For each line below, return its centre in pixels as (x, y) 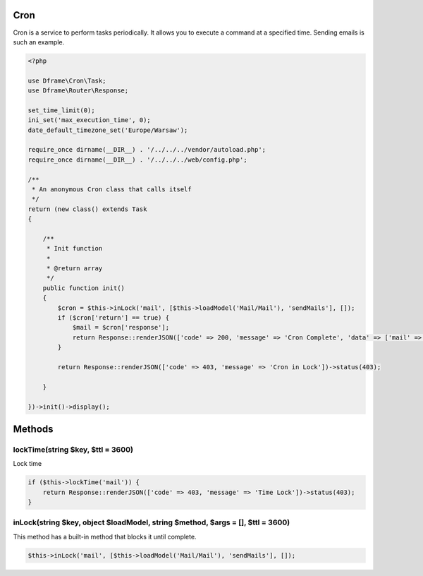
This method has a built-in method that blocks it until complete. (105, 536)
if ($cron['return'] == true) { (113, 318)
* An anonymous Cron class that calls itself (112, 189)
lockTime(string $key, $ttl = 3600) (73, 450)
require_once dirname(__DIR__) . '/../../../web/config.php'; (137, 160)
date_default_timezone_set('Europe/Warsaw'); (108, 130)
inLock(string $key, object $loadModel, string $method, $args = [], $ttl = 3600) (152, 522)
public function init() (84, 288)
